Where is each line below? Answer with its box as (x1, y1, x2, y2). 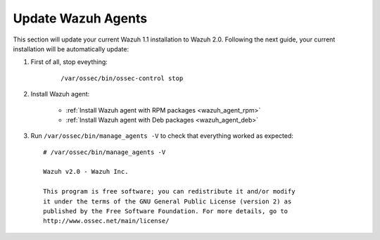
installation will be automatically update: (13, 44, 129, 53)
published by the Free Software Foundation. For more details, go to (43, 208, 289, 215)
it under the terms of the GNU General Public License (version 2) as (43, 197, 292, 206)
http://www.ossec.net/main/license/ (43, 217, 170, 225)
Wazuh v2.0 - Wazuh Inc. (43, 168, 129, 176)
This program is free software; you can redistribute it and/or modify (43, 187, 296, 196)
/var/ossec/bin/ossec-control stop (61, 74, 184, 82)
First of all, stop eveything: (30, 58, 108, 66)
